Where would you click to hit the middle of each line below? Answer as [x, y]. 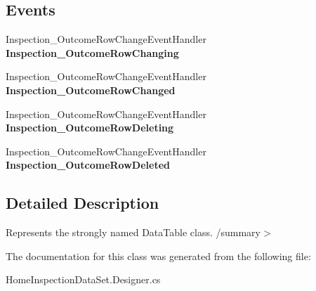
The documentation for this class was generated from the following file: [158, 256]
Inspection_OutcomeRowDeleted [88, 165]
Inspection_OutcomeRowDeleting [90, 128]
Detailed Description [83, 203]
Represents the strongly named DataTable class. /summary [133, 232]
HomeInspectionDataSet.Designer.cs [83, 279]
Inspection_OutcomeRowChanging [92, 52]
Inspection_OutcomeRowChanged [91, 90]
